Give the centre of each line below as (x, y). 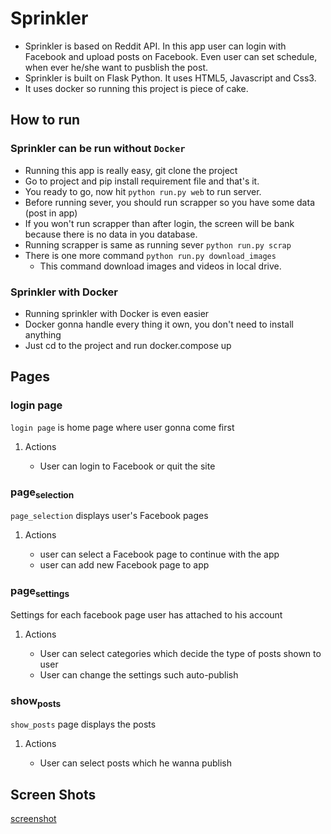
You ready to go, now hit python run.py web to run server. (143, 191)
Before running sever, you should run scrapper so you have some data (169, 202)
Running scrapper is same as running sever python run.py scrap (158, 244)
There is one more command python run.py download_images (150, 255)
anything (43, 334)
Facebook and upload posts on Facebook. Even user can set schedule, (171, 56)
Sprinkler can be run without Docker (98, 149)
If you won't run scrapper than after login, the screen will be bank (159, 223)
